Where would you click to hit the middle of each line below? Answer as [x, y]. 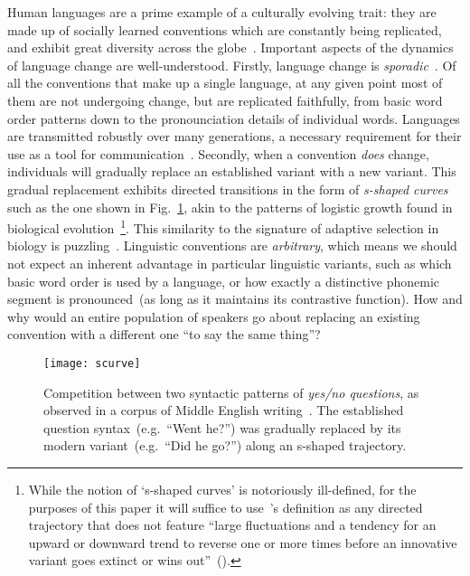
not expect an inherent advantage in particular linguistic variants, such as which [230, 263]
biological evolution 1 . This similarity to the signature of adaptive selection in [223, 227]
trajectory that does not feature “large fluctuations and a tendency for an [232, 525]
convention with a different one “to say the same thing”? [164, 334]
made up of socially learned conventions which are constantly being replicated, [225, 29]
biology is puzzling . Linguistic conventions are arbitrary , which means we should [232, 246]
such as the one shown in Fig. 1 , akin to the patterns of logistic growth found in [230, 207]
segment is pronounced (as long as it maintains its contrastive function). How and [235, 299]
